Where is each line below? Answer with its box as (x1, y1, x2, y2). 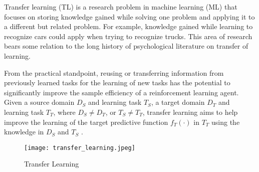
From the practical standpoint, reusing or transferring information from (4, 67, 224, 78)
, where (53, 106, 76, 117)
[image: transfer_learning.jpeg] (24, 144, 135, 151)
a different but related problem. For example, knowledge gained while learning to (4, 21, 253, 32)
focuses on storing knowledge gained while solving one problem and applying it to (4, 11, 255, 22)
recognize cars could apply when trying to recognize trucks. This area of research (4, 31, 252, 41)
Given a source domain (4, 97, 75, 107)
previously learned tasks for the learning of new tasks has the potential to (4, 77, 230, 88)
